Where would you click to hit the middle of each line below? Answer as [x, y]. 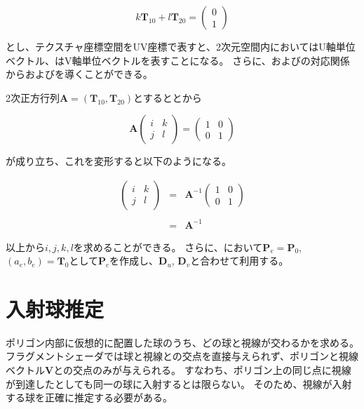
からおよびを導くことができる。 [79, 74]
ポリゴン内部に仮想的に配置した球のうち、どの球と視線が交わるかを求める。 [182, 342]
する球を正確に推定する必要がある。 [89, 397]
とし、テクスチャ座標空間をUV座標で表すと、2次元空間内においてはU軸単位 [181, 46]
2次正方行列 [33, 97]
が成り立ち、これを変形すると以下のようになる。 [119, 161]
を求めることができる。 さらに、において [168, 247]
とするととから [168, 97]
